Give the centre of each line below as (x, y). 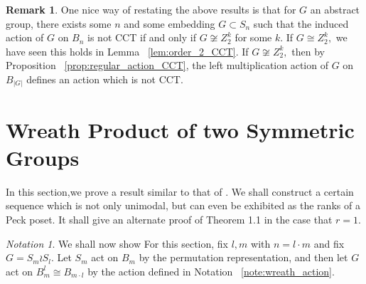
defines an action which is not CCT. (105, 79)
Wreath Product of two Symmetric (180, 129)
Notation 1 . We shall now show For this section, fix (117, 243)
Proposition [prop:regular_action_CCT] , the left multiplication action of (167, 65)
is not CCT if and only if (142, 37)
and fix (329, 243)
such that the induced (301, 23)
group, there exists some (59, 23)
